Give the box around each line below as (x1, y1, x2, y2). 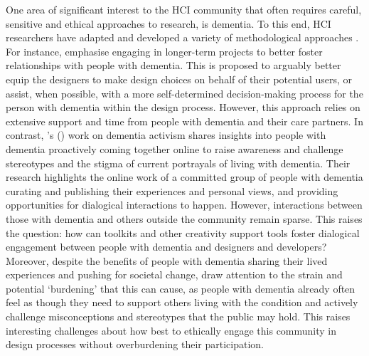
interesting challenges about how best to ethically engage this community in (6, 323, 337, 337)
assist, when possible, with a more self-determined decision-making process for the (6, 85, 363, 100)
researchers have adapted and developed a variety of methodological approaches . (6, 30, 359, 45)
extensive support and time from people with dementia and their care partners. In (6, 113, 363, 128)
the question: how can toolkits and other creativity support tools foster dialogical (6, 225, 360, 240)
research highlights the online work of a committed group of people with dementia (6, 169, 363, 184)
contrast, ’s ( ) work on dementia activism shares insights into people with (6, 127, 326, 142)
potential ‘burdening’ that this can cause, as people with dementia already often (6, 281, 355, 295)
